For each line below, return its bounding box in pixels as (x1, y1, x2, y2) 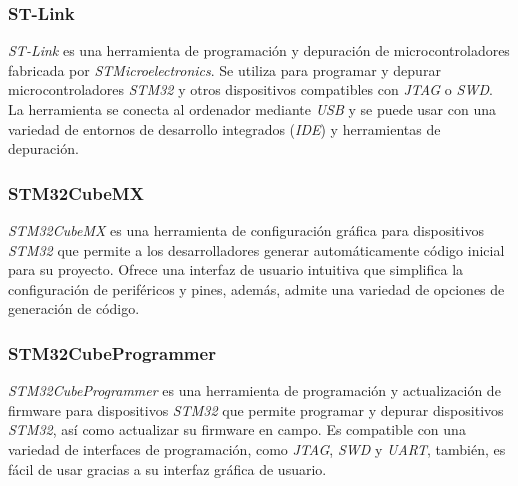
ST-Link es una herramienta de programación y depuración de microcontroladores (8, 40, 510, 61)
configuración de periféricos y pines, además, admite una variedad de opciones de (8, 278, 505, 299)
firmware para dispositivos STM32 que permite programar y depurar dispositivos (8, 399, 504, 420)
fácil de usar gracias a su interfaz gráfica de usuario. (8, 458, 327, 479)
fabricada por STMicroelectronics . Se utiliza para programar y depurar (8, 59, 441, 80)
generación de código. (8, 298, 140, 319)
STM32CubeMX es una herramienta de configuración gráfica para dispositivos (8, 220, 484, 240)
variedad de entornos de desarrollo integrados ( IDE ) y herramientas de (8, 118, 441, 139)
